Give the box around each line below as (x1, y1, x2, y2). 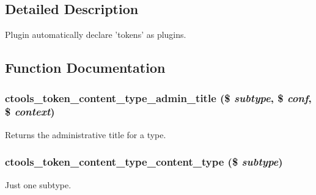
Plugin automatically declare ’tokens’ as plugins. (5, 28, 186, 41)
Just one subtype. (5, 178, 72, 191)
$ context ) (5, 104, 55, 119)
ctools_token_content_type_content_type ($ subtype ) (5, 154, 283, 169)
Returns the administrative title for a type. (5, 128, 166, 141)
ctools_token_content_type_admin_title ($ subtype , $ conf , (5, 90, 312, 105)
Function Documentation (5, 58, 166, 77)
